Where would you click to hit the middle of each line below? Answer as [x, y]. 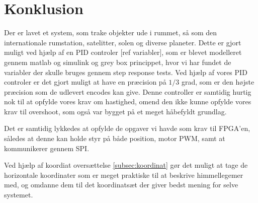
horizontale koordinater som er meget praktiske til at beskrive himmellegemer [124, 175]
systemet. [19, 195]
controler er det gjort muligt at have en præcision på [85, 82]
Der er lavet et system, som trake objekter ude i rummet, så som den [111, 32]
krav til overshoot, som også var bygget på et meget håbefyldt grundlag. [115, 111]
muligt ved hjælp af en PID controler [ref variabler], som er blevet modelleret [123, 52]
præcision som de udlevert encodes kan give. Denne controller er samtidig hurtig [128, 91]
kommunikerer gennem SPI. [47, 148]
